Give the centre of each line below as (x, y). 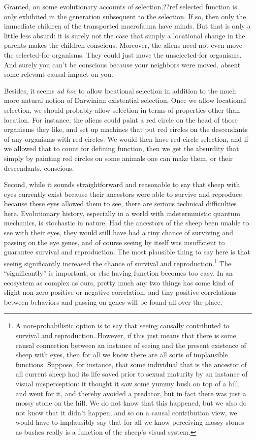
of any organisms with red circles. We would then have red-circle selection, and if (126, 139)
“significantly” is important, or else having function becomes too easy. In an (118, 273)
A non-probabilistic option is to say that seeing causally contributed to (122, 326)
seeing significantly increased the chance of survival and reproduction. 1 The (118, 262)
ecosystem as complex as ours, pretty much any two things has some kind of (119, 282)
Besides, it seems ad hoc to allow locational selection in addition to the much (120, 90)
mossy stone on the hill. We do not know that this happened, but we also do (131, 403)
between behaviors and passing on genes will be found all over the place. (113, 301)
